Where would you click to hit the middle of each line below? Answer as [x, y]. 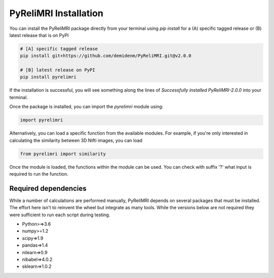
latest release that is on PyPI [39, 35]
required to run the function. [39, 174]
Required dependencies [48, 188]
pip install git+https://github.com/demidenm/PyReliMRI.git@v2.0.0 [106, 56]
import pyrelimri [42, 120]
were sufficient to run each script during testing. [60, 215]
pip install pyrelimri [48, 77]
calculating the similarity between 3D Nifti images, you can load [76, 140]
